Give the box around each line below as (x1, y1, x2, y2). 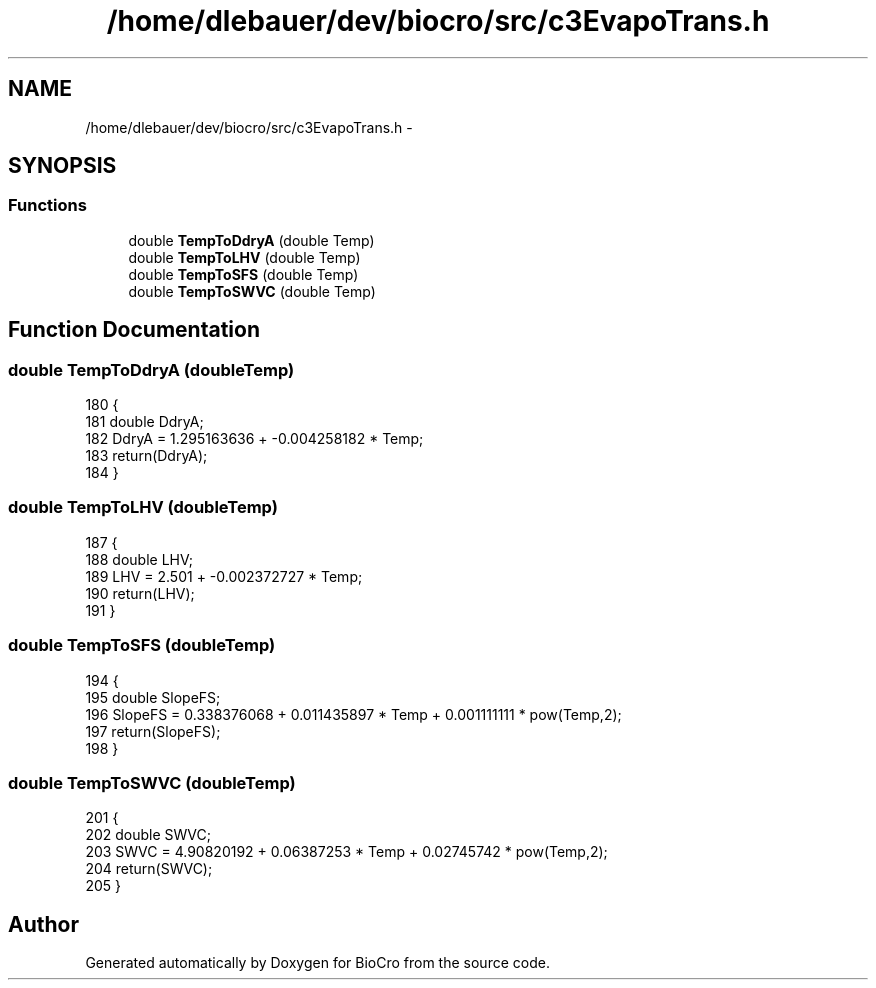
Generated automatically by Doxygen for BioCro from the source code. (85, 954, 550, 972)
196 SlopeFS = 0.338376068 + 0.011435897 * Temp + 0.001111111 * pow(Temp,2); (85, 705, 622, 723)
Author (8, 911, 79, 937)
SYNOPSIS (8, 153, 117, 179)
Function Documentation (8, 317, 260, 343)
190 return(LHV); (85, 584, 195, 602)
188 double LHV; (85, 550, 193, 568)
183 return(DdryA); (85, 447, 208, 465)
